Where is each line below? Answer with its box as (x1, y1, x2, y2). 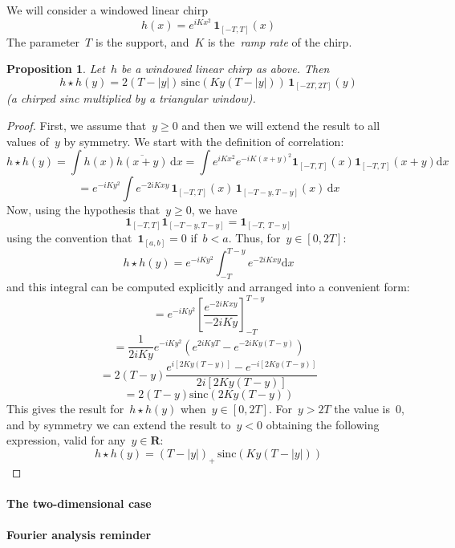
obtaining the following (266, 416, 380, 432)
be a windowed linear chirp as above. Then (121, 60, 330, 77)
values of (6, 132, 49, 149)
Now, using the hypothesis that (6, 201, 160, 218)
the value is (334, 400, 390, 417)
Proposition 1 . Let (6, 60, 105, 77)
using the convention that (6, 229, 132, 246)
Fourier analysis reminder (6, 526, 152, 543)
